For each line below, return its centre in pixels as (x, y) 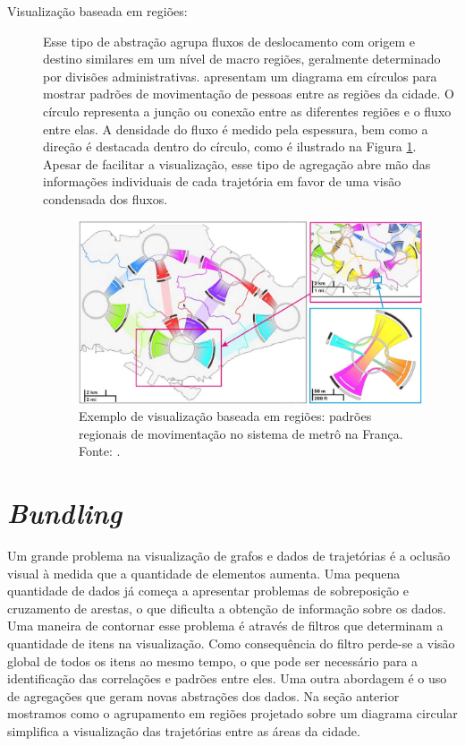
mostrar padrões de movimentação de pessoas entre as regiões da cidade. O (249, 94)
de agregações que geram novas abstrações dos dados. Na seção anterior (203, 695)
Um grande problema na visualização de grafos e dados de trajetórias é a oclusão (229, 556)
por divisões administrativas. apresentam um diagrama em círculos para (240, 76)
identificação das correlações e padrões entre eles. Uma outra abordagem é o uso (227, 678)
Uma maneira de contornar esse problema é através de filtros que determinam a (225, 626)
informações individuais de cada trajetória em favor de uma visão (222, 181)
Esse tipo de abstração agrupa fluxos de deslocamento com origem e (229, 41)
